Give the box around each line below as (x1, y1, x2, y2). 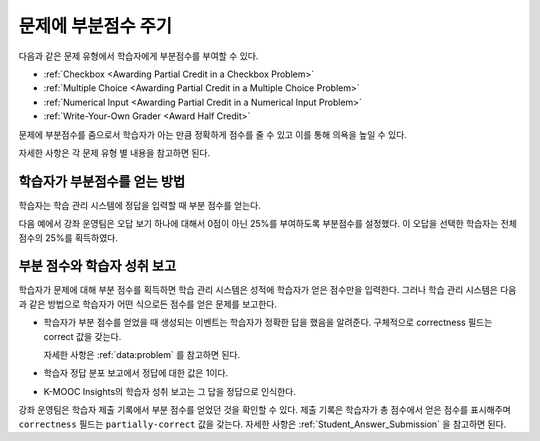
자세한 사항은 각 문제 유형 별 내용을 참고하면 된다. (18, 146, 211, 159)
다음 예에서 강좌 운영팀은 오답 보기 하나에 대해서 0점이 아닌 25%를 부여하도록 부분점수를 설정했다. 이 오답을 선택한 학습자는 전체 (18, 218, 517, 230)
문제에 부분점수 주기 (18, 15, 173, 37)
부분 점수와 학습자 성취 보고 (18, 258, 177, 275)
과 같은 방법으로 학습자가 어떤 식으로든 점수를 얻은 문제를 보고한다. (18, 298, 277, 310)
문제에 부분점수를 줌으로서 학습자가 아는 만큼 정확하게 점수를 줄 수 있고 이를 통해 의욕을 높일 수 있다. (18, 128, 407, 140)
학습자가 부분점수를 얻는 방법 (18, 173, 186, 190)
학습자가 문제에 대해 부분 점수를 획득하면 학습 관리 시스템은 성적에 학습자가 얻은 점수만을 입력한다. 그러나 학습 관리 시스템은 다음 (18, 284, 517, 296)
